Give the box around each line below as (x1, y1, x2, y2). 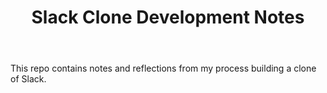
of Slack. (10, 73, 47, 85)
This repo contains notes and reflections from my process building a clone (10, 62, 317, 75)
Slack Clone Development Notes (31, 6, 305, 29)
